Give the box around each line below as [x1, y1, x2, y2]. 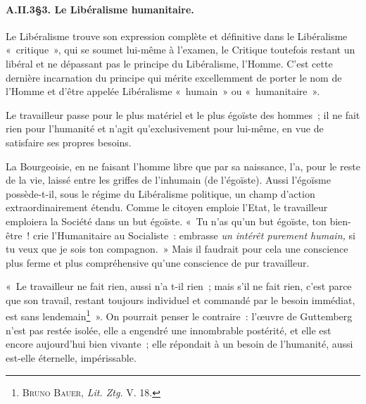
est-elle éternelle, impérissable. [6, 350, 137, 365]
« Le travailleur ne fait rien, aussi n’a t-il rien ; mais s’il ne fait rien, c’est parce [6, 279, 352, 293]
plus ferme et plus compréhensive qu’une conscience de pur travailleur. [6, 255, 310, 270]
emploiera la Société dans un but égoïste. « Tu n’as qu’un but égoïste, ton [6, 213, 327, 228]
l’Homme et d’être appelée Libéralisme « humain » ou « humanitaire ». [6, 84, 320, 99]
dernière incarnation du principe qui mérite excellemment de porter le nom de [6, 70, 342, 84]
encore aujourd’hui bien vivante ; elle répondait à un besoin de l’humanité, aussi [6, 336, 353, 351]
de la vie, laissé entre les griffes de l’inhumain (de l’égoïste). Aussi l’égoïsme [6, 172, 331, 187]
